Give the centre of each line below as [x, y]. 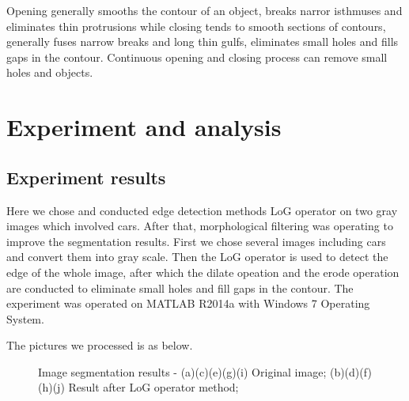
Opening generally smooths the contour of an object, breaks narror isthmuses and [204, 10]
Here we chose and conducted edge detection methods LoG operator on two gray [202, 210]
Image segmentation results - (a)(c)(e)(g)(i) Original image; [182, 371]
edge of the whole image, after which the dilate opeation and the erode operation [203, 272]
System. [25, 318]
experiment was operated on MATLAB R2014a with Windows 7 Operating [188, 303]
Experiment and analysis [144, 127]
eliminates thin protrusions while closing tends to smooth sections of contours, [196, 26]
